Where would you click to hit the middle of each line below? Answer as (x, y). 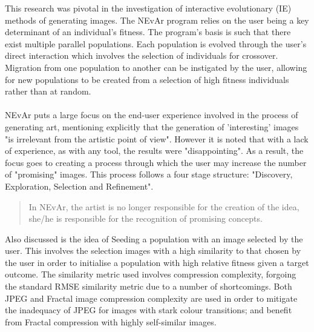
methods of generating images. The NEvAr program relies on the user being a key (157, 20)
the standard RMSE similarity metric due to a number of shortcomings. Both (149, 286)
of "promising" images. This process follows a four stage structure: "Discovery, (149, 174)
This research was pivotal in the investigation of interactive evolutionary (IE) (148, 8)
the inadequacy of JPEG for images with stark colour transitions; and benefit (149, 310)
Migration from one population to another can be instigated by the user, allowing (156, 67)
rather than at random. (48, 91)
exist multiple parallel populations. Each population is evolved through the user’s (156, 43)
